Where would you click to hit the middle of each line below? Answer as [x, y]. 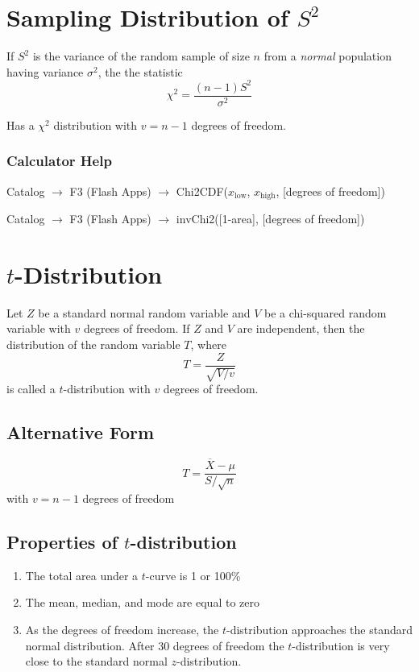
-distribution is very [341, 645]
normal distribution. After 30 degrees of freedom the [155, 645]
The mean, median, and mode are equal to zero [142, 602]
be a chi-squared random [325, 312]
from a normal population [328, 56]
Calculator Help [59, 161]
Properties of [62, 541]
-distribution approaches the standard [319, 629]
